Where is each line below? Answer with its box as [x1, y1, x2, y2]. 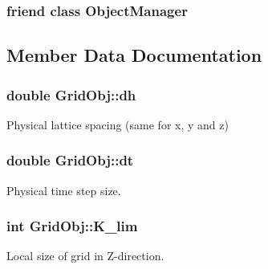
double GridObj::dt [6, 150, 134, 170]
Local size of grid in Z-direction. [6, 247, 164, 264]
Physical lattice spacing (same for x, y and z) [6, 116, 229, 132]
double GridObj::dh [6, 84, 136, 104]
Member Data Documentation [6, 43, 262, 67]
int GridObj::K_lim [6, 216, 138, 236]
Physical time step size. [6, 181, 121, 198]
